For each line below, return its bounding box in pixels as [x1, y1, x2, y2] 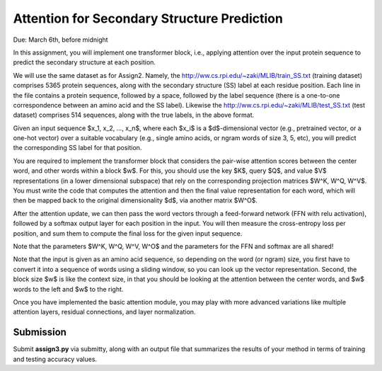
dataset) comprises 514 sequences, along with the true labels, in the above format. [13, 110, 255, 120]
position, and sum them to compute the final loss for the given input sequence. [13, 229, 243, 237]
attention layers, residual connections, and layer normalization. [13, 308, 196, 316]
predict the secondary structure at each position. [13, 58, 156, 67]
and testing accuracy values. [13, 355, 98, 363]
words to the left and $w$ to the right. [13, 285, 124, 293]
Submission [13, 326, 67, 338]
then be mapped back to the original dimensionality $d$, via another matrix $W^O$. [13, 196, 258, 205]
